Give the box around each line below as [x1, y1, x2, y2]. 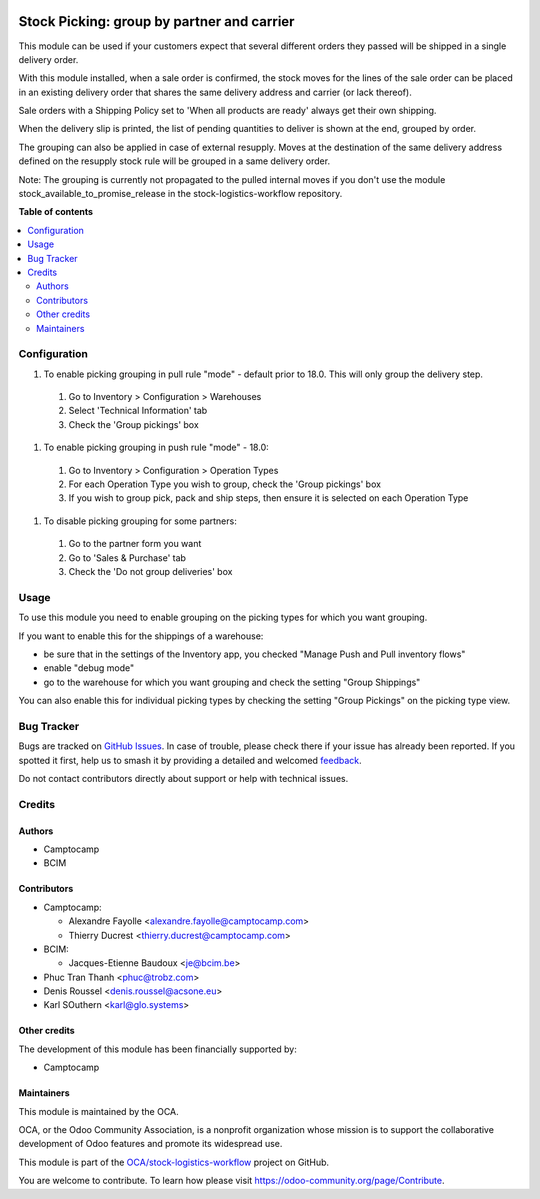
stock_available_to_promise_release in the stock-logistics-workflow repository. [18, 188, 343, 200]
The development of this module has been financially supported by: [18, 1043, 297, 1055]
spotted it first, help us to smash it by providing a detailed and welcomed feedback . [18, 754, 362, 766]
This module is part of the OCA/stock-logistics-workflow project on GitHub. [18, 1156, 330, 1168]
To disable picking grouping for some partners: [43, 515, 237, 527]
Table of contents [18, 206, 94, 218]
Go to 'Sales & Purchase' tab [68, 551, 187, 564]
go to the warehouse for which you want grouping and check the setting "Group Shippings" [43, 676, 421, 688]
